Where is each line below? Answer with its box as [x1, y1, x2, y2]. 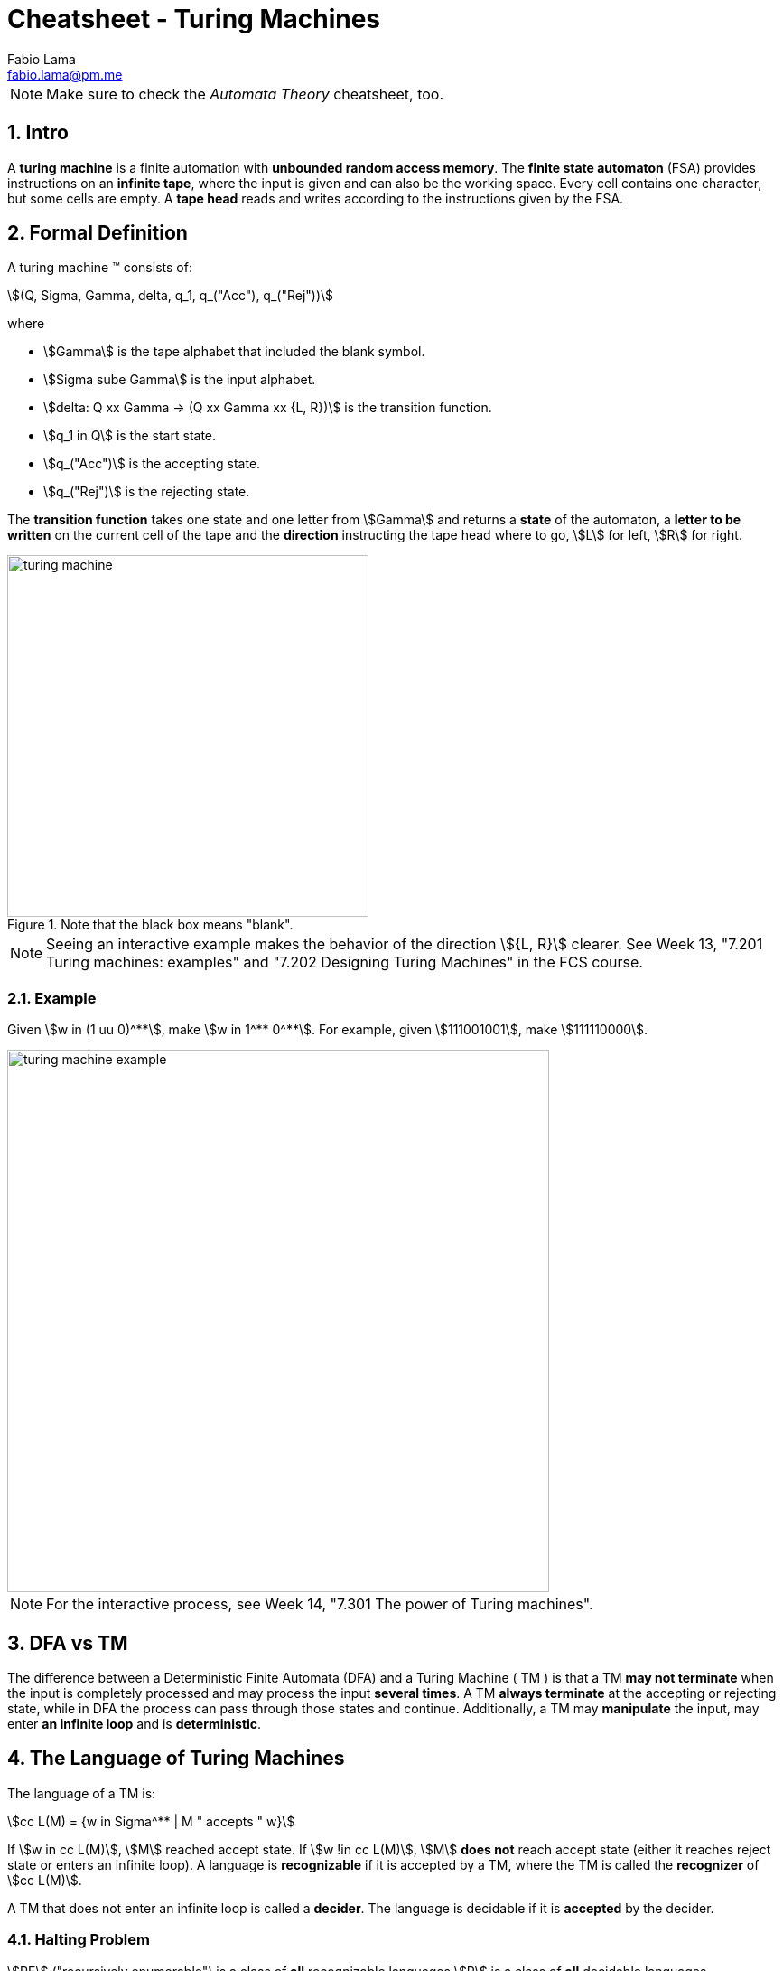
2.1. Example [7, 988, 97, 1007]
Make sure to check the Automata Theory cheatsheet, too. [46, 84, 444, 103]
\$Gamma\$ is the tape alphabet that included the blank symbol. [43, 344, 425, 360]
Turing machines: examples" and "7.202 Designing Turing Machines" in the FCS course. [46, 953, 643, 972]
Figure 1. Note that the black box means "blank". [7, 917, 294, 933]
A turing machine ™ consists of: [7, 259, 192, 276]
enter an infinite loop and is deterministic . [7, 1716, 262, 1732]
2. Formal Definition [7, 222, 188, 245]
